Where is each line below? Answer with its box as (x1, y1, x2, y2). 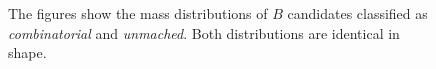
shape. (8, 42, 47, 63)
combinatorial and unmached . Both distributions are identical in (8, 22, 400, 43)
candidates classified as (287, 3, 428, 23)
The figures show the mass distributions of (8, 3, 268, 23)
